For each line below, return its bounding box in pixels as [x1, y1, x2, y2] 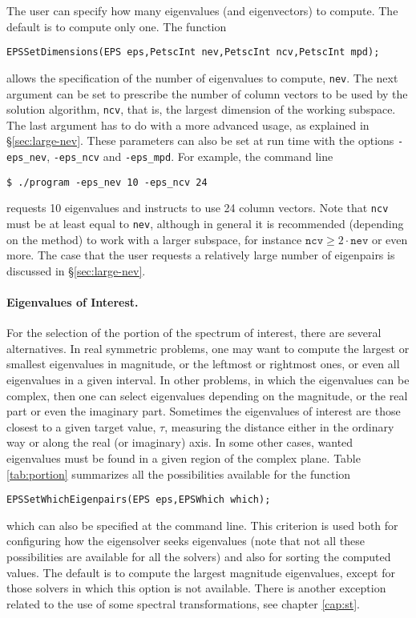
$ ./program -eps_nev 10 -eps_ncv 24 [6, 176, 208, 188]
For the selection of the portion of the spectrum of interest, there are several [6, 324, 382, 341]
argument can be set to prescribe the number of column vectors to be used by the [6, 85, 408, 102]
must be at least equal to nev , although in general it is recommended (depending [6, 215, 404, 231]
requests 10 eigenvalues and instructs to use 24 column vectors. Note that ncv [6, 199, 389, 216]
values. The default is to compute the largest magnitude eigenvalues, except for [6, 564, 395, 580]
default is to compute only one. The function [6, 18, 227, 34]
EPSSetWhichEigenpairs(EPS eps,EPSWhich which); [6, 494, 271, 506]
